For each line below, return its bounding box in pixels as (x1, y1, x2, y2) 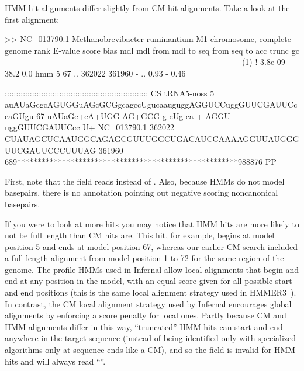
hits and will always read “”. (5, 355, 106, 367)
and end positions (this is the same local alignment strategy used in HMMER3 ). (5, 286, 296, 299)
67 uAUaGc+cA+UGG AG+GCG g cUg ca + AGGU (36, 109, 230, 122)
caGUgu (5, 109, 34, 122)
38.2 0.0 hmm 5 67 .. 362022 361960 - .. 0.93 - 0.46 (5, 67, 186, 79)
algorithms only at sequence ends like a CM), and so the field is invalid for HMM (5, 344, 296, 356)
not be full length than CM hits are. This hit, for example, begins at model (5, 229, 275, 241)
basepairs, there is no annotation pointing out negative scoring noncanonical (5, 186, 278, 199)
